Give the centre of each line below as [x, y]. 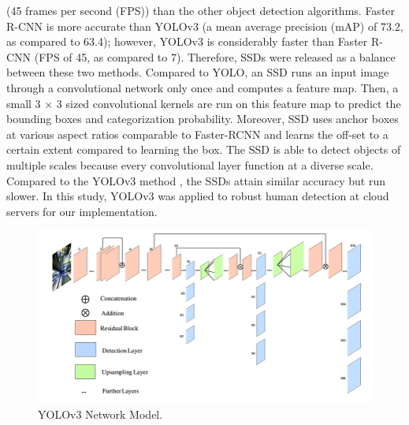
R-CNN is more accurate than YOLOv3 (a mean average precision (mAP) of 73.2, [205, 26]
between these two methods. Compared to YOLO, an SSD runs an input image [198, 72]
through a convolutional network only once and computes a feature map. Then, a [203, 87]
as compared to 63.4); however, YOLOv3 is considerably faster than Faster [187, 41]
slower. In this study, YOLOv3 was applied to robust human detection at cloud [198, 196]
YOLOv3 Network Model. [100, 414]
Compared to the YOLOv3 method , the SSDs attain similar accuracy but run [196, 180]
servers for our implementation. [82, 211]
